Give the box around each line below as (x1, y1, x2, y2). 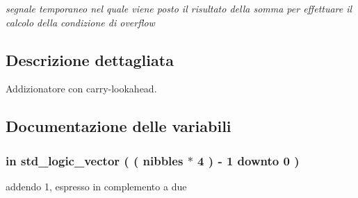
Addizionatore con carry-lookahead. (6, 81, 157, 96)
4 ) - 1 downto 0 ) (197, 151, 300, 169)
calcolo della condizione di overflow (6, 15, 155, 29)
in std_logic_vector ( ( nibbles (6, 151, 184, 169)
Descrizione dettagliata (6, 49, 174, 70)
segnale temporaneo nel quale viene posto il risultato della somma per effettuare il (6, 1, 352, 15)
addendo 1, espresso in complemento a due (6, 179, 187, 193)
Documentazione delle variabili (6, 115, 231, 137)
